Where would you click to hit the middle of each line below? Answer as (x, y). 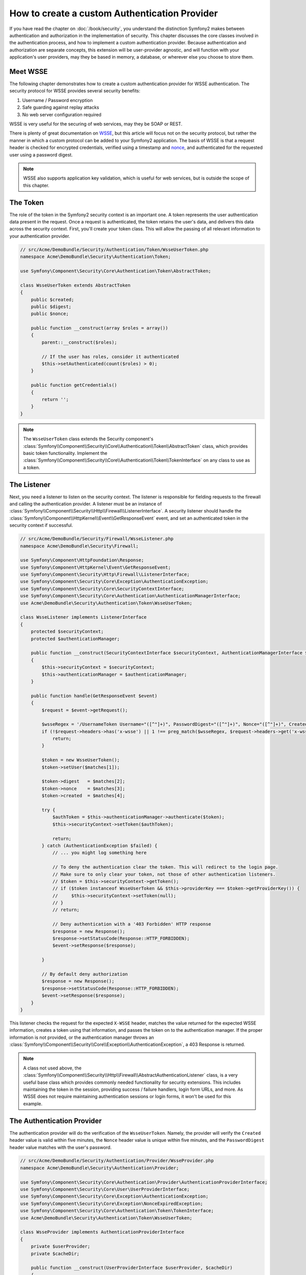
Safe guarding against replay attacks (61, 108)
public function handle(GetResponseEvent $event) (94, 696)
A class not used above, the (52, 1068)
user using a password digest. (41, 155)
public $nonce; (50, 314)
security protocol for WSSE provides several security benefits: (75, 91)
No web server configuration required (62, 114)
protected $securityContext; (67, 632)
